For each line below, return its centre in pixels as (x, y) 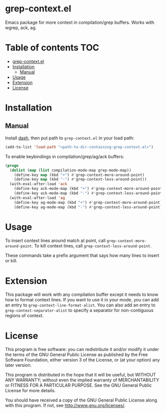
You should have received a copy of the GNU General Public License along (81, 400)
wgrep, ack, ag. (21, 27)
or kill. (11, 261)
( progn (12, 166)
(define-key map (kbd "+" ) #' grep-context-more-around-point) (79, 175)
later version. (19, 365)
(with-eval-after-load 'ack (39, 184)
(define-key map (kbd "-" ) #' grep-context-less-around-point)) (81, 179)
